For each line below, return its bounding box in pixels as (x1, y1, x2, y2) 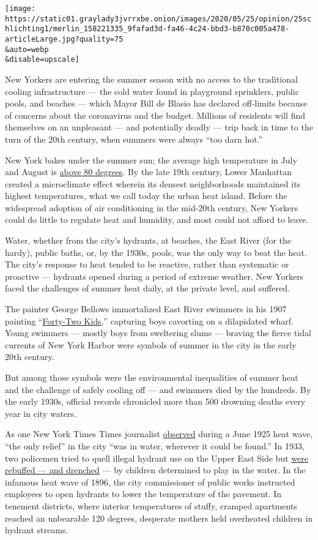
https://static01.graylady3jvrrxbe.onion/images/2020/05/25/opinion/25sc (5, 14, 312, 23)
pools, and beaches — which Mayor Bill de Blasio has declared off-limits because (5, 97, 308, 110)
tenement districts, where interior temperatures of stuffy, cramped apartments (5, 499, 297, 512)
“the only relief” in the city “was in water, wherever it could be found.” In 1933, (5, 439, 305, 452)
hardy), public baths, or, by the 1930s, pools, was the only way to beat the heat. (5, 246, 307, 258)
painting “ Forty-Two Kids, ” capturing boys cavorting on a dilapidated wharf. (5, 314, 294, 327)
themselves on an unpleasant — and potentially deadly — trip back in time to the (5, 121, 313, 133)
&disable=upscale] (5, 55, 79, 64)
